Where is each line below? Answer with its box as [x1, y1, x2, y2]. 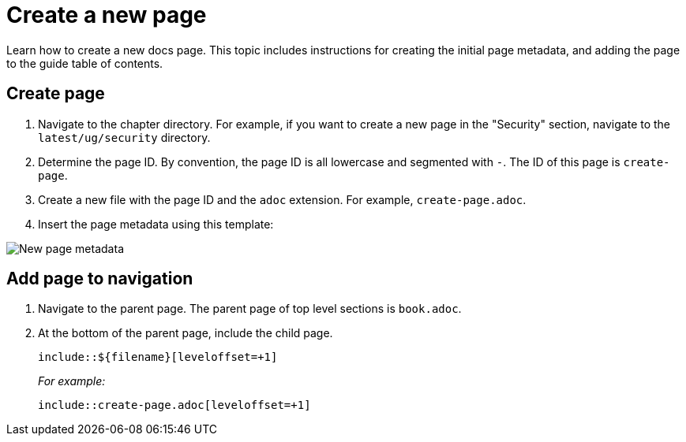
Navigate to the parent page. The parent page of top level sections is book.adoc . [38, 302, 462, 316]
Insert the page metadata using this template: [38, 217, 274, 231]
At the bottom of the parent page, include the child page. [38, 326, 333, 340]
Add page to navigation [6, 269, 193, 289]
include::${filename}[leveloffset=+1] [38, 351, 278, 364]
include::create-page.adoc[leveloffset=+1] [38, 399, 311, 412]
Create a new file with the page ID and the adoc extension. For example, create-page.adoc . [38, 192, 527, 206]
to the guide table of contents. [6, 56, 163, 70]
